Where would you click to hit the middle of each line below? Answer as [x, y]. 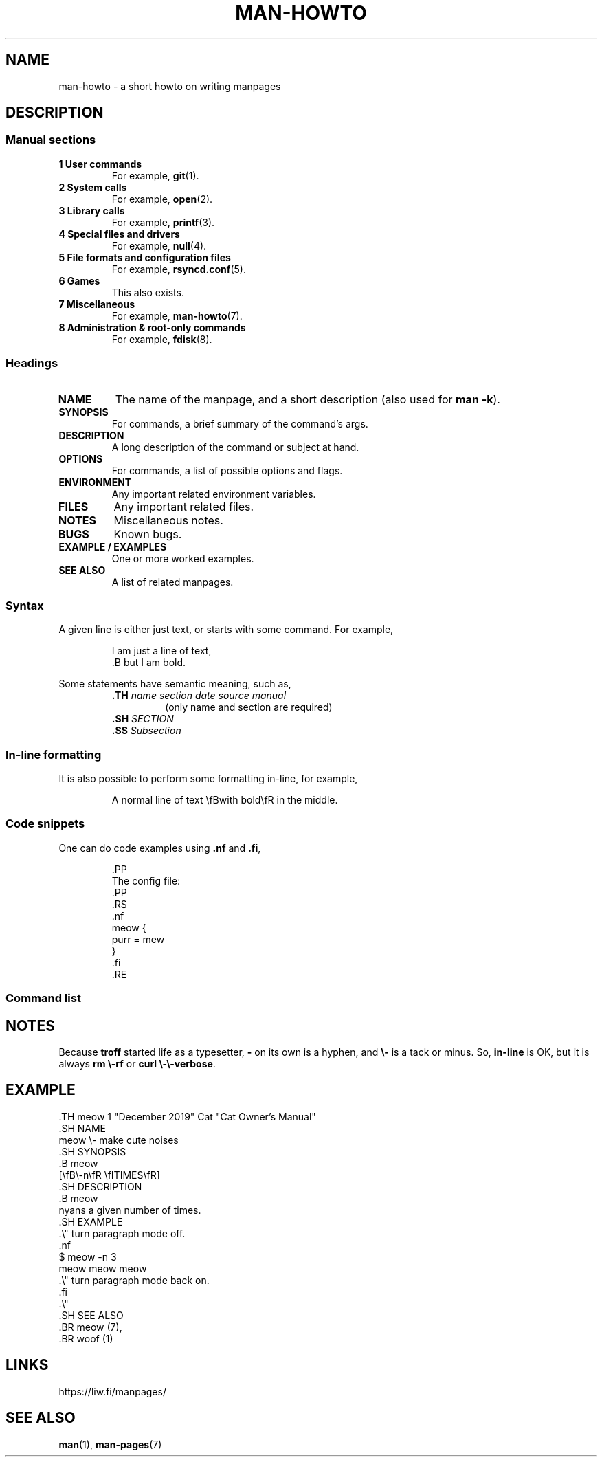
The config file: [146, 880]
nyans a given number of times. [130, 1210]
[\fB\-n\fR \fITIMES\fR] [109, 1175]
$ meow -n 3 [88, 1256]
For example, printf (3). [163, 222]
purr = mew [138, 939]
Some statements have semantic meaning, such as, [175, 684]
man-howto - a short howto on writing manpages [170, 86]
